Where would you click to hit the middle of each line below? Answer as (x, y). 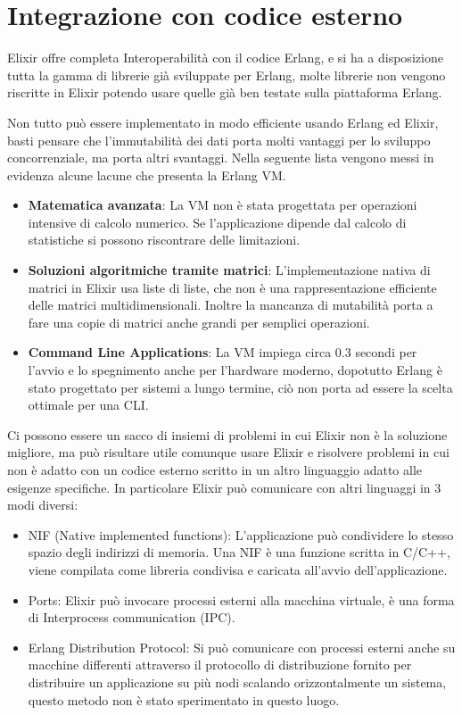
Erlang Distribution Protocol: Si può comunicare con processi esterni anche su (242, 647)
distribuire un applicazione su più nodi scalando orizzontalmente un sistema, (237, 682)
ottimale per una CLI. (88, 405)
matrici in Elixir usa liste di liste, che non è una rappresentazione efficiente (232, 287)
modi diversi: (43, 505)
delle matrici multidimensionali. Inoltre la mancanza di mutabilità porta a (231, 305)
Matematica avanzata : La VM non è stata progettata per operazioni (223, 205)
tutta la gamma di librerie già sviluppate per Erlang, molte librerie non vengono (227, 75)
